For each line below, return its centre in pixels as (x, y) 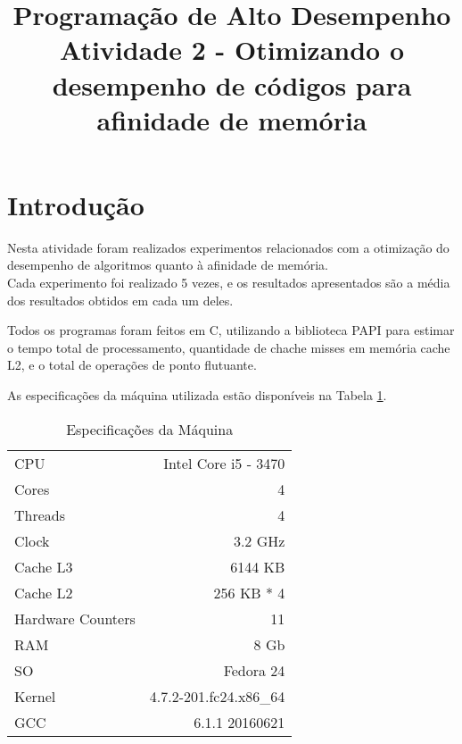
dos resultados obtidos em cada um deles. (120, 300)
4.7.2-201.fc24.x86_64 (217, 696)
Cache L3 (44, 566)
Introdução (76, 204)
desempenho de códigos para (232, 84)
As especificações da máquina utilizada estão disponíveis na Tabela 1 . (197, 395)
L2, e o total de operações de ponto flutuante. (132, 365)
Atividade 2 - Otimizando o (232, 50)
